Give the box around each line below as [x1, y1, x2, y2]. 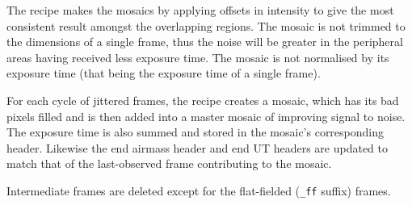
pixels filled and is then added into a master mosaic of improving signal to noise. [6, 107, 406, 124]
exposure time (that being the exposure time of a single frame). [6, 65, 321, 82]
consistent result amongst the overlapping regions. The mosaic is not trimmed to [6, 17, 406, 34]
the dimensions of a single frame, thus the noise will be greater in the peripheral [6, 33, 403, 50]
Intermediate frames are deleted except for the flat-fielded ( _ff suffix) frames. [6, 182, 391, 199]
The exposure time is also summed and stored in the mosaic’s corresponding [6, 123, 385, 140]
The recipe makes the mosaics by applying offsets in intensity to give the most [6, 2, 394, 18]
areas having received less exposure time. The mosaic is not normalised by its [6, 48, 389, 65]
